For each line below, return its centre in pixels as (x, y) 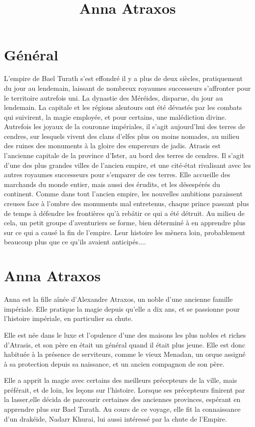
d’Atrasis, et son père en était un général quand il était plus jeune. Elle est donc (125, 344)
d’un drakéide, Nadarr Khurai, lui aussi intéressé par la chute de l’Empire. (115, 418)
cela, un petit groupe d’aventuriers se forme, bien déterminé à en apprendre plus (125, 223)
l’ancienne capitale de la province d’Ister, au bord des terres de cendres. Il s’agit (124, 155)
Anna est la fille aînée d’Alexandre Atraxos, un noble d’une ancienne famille (118, 299)
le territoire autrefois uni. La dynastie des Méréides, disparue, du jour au (114, 97)
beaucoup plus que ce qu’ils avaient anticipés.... (75, 242)
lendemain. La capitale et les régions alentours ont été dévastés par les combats (123, 107)
